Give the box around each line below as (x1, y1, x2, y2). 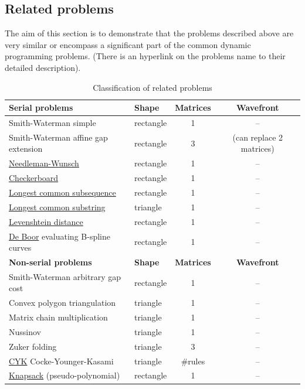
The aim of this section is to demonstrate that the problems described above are (5, 27, 294, 39)
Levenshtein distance (9, 215, 83, 227)
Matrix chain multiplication (9, 311, 108, 323)
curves (9, 241, 32, 254)
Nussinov (9, 325, 41, 337)
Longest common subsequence (9, 186, 116, 198)
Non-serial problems (9, 255, 92, 268)
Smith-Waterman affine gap (9, 131, 108, 143)
